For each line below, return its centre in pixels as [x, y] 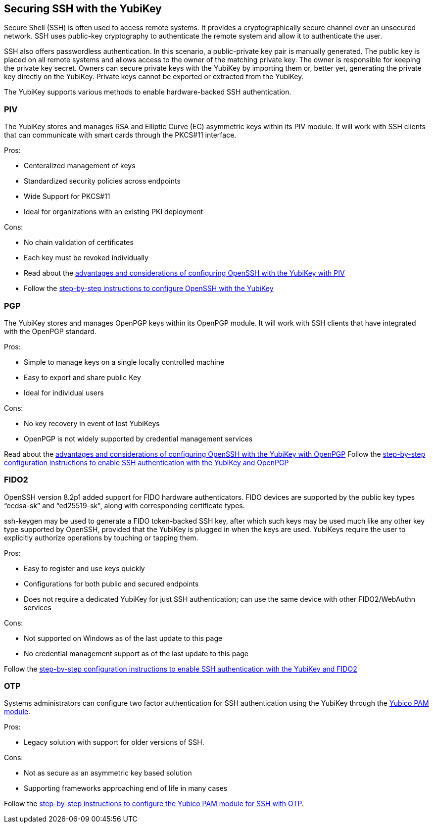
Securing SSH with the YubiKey [83, 9]
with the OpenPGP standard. [50, 331]
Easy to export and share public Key [82, 377]
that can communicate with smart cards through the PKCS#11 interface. [120, 135]
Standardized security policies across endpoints [102, 181]
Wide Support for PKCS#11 [67, 196]
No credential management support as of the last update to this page [136, 653]
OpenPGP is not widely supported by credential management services [138, 438]
